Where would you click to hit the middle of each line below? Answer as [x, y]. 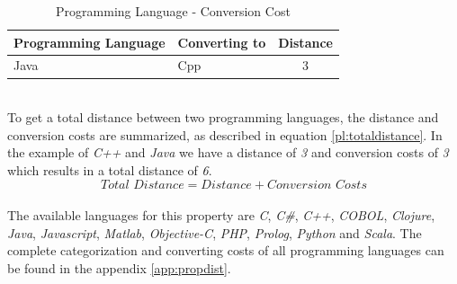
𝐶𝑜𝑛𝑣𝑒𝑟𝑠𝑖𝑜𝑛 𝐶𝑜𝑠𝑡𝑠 [317, 185]
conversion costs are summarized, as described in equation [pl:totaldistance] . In [225, 134]
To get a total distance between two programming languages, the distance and [223, 117]
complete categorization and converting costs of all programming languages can [226, 250]
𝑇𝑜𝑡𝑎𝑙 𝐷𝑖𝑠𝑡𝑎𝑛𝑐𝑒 [143, 185]
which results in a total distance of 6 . [110, 169]
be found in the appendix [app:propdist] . [119, 267]
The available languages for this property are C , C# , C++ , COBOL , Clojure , [221, 215]
